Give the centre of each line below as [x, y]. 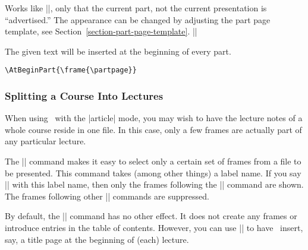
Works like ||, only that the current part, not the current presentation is [136, 8]
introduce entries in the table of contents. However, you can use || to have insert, [154, 227]
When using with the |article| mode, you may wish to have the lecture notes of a [154, 118]
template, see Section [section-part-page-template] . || [101, 31]
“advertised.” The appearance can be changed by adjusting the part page [138, 19]
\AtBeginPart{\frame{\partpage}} [71, 70]
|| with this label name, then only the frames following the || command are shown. [154, 184]
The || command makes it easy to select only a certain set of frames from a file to [153, 161]
